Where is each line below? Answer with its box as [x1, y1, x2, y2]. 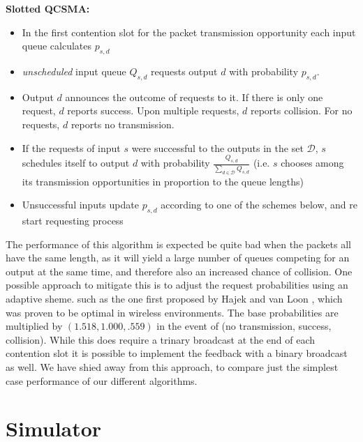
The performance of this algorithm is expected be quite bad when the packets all [6, 236, 351, 251]
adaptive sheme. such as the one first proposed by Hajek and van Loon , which [6, 291, 343, 306]
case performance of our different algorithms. [6, 373, 198, 388]
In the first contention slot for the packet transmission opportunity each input [22, 24, 356, 39]
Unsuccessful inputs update [22, 197, 139, 212]
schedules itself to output [22, 155, 130, 170]
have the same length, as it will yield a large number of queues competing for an [6, 250, 350, 265]
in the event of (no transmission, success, [156, 319, 332, 333]
